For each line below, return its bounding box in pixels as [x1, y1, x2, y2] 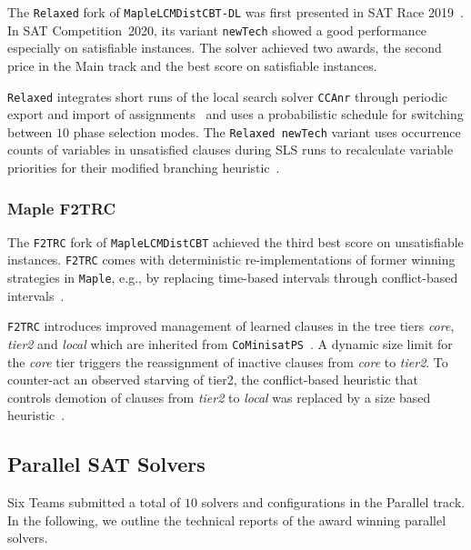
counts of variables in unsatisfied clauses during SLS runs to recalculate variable [7, 140, 454, 159]
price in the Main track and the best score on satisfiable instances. [7, 55, 377, 75]
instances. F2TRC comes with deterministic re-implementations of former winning [7, 250, 456, 269]
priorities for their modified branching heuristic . [7, 158, 280, 176]
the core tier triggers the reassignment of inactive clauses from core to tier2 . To [7, 352, 448, 371]
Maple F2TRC [7, 196, 116, 219]
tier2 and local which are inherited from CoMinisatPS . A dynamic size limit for [7, 335, 453, 354]
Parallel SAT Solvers [7, 450, 205, 478]
